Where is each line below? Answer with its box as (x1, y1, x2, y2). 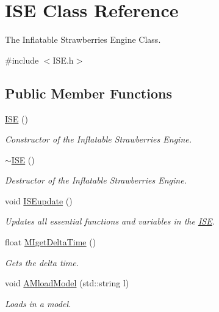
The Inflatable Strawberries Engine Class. (5, 33, 161, 46)
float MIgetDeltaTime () (5, 236, 96, 248)
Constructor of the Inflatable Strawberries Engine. (5, 133, 192, 146)
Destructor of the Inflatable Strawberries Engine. (5, 174, 187, 187)
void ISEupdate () (5, 194, 73, 207)
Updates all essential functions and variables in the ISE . (5, 215, 215, 228)
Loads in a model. (5, 297, 71, 310)
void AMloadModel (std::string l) (5, 277, 129, 289)
